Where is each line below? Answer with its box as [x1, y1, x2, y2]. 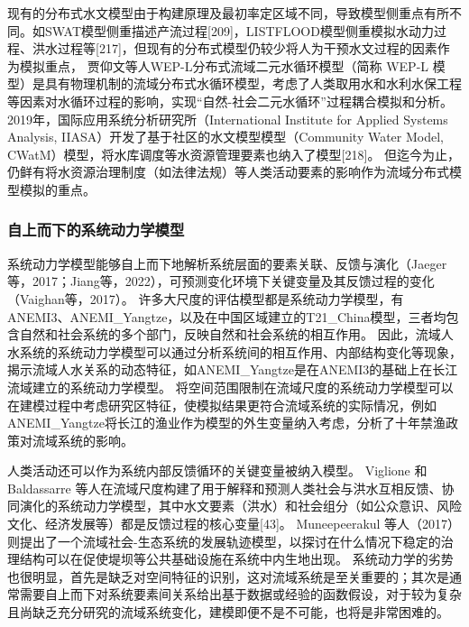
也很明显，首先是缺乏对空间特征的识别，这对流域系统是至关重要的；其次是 [7, 567, 449, 586]
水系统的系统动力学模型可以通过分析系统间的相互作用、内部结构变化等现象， [7, 342, 462, 361]
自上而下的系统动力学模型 [7, 218, 185, 241]
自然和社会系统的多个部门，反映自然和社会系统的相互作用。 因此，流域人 [19, 325, 454, 344]
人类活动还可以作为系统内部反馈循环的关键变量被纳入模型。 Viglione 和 [7, 461, 428, 480]
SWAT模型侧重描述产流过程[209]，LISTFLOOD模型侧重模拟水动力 [44, 21, 434, 40]
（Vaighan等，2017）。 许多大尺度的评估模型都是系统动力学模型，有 [7, 289, 404, 308]
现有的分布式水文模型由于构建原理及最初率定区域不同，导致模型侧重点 [7, 4, 424, 22]
